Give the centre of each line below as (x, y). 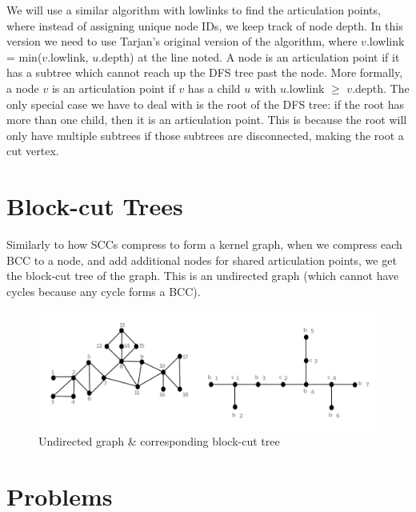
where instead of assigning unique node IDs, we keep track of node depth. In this (205, 25)
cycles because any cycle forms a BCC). (104, 291)
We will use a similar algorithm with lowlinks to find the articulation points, (194, 10)
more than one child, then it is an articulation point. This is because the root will (207, 120)
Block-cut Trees (95, 206)
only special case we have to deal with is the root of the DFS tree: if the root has (205, 104)
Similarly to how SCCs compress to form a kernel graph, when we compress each (204, 244)
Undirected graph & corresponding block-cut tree (159, 441)
